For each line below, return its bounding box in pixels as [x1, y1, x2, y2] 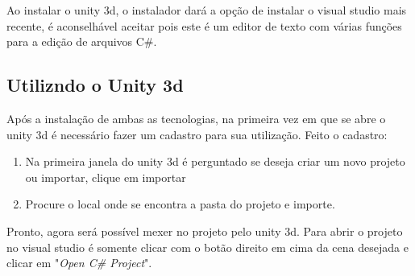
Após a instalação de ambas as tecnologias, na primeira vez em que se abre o [6, 109, 386, 126]
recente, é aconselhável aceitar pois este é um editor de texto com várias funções [6, 17, 402, 34]
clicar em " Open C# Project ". [6, 254, 152, 271]
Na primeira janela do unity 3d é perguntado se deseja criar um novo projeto [25, 153, 405, 170]
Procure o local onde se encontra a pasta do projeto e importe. [25, 196, 335, 212]
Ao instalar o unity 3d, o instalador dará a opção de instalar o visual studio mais [6, 2, 407, 18]
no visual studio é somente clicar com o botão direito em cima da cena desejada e [6, 238, 409, 255]
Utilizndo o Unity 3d [6, 72, 184, 97]
